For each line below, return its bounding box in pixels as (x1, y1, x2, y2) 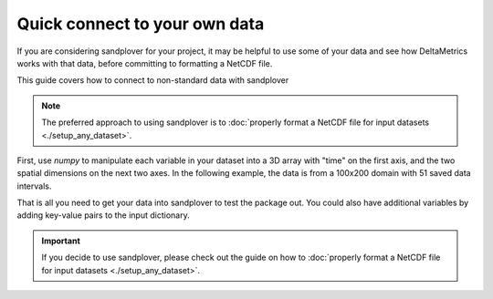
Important (41, 235, 81, 246)
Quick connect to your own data (16, 14, 265, 34)
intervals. (16, 180, 52, 191)
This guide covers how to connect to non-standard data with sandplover (16, 75, 289, 86)
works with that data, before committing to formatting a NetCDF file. (16, 57, 273, 68)
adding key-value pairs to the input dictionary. (16, 210, 191, 221)
